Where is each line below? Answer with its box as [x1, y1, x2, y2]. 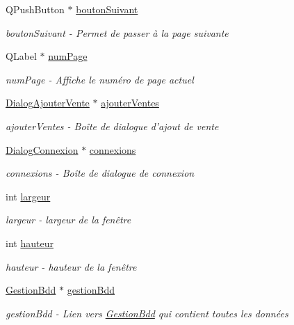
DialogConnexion [6, 142, 79, 157]
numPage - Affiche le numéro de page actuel [6, 72, 194, 86]
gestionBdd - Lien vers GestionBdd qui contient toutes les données [6, 306, 288, 320]
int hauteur [6, 235, 54, 250]
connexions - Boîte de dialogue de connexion [6, 166, 195, 180]
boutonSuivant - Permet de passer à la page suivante [6, 25, 229, 40]
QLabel [6, 49, 37, 63]
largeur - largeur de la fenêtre [6, 212, 131, 227]
